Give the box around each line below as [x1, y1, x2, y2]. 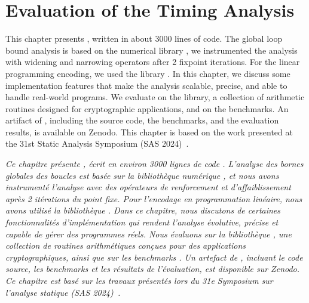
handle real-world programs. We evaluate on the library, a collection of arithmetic [5, 91, 305, 103]
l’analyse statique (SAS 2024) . [5, 286, 121, 298]
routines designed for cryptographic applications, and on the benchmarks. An [5, 102, 289, 115]
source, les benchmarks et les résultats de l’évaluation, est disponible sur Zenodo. [5, 262, 300, 275]
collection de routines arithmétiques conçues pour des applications [5, 239, 246, 252]
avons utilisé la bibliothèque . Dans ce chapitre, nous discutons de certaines [5, 204, 281, 217]
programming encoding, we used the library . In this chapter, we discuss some [5, 67, 290, 79]
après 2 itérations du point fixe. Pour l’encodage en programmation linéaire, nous [5, 192, 302, 205]
